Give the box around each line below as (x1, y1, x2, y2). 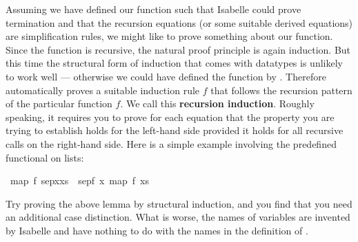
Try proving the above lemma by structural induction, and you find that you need (6, 196, 352, 210)
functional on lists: (6, 150, 84, 164)
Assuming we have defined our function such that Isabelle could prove (6, 2, 301, 16)
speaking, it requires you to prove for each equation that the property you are (6, 109, 335, 124)
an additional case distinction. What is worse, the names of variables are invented (6, 210, 350, 224)
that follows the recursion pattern (210, 82, 352, 97)
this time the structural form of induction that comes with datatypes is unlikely (6, 56, 343, 70)
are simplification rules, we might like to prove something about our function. (6, 29, 333, 43)
